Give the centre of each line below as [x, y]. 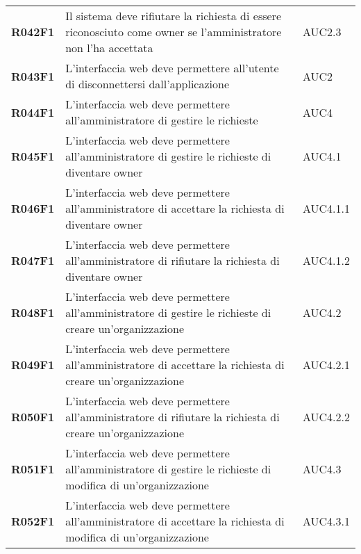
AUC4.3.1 [326, 521]
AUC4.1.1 [326, 208]
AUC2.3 [322, 32]
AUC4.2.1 [326, 365]
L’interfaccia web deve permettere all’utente [172, 68]
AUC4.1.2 [326, 260]
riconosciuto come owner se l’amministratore [174, 32]
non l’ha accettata [109, 48]
